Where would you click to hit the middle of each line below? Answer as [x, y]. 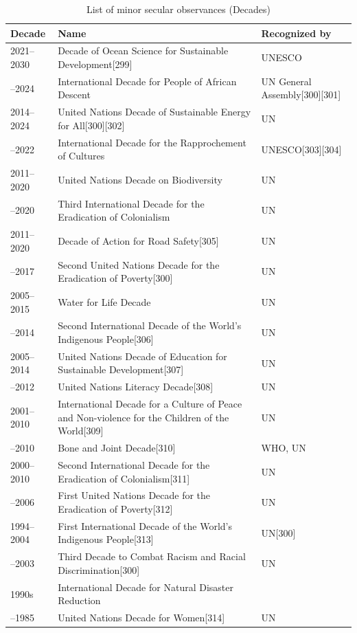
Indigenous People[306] [106, 338]
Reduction [79, 600]
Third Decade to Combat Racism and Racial [152, 556]
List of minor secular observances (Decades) [178, 9]
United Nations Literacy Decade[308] [136, 387]
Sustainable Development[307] [121, 369]
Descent [74, 95]
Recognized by [296, 33]
